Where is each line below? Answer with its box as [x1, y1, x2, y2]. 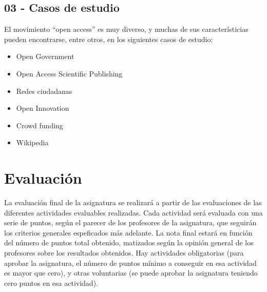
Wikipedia [16, 137, 49, 148]
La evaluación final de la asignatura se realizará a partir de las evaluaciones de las [4, 197, 262, 208]
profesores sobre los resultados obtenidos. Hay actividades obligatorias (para [4, 247, 244, 258]
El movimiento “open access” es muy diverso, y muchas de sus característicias [4, 24, 249, 34]
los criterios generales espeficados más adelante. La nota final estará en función [4, 227, 253, 238]
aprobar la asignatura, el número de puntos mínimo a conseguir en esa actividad [4, 257, 257, 268]
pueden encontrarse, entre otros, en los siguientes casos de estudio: [4, 33, 213, 44]
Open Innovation [16, 103, 69, 113]
